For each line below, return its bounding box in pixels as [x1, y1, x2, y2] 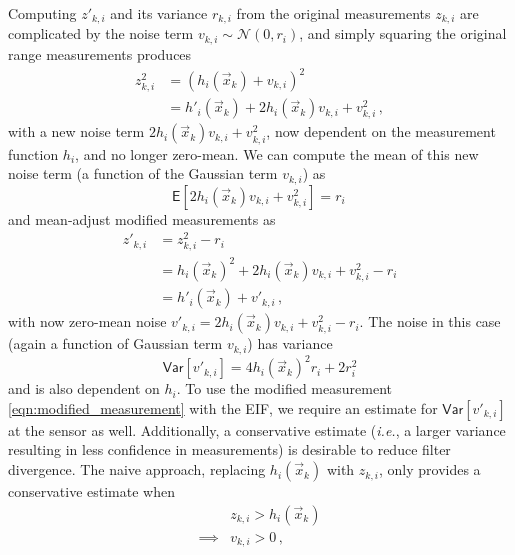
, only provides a [378, 459, 481, 480]
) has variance [247, 333, 333, 354]
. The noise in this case [359, 311, 501, 332]
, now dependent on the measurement [266, 121, 496, 142]
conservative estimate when [8, 481, 175, 502]
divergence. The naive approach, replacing [8, 459, 266, 480]
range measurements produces [8, 43, 192, 64]
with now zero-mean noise [8, 311, 167, 332]
